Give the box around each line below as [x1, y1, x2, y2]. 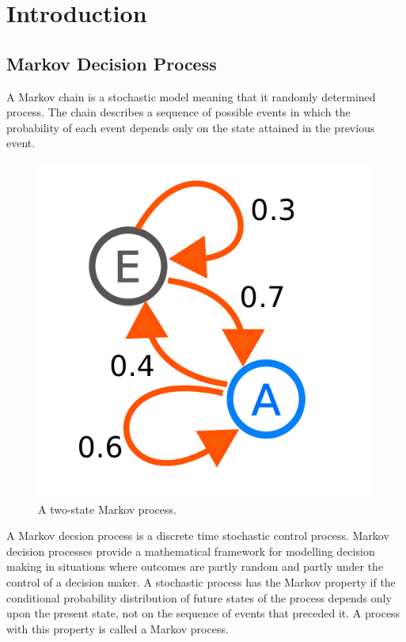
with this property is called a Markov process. [6, 620, 229, 636]
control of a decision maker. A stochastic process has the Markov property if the [6, 573, 396, 590]
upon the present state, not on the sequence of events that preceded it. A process [6, 605, 400, 621]
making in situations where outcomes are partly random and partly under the [6, 558, 384, 575]
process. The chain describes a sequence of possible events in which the [6, 104, 351, 120]
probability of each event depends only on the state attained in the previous [6, 119, 375, 135]
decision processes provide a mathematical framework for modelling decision [6, 542, 375, 559]
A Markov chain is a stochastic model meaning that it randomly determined [6, 88, 376, 104]
